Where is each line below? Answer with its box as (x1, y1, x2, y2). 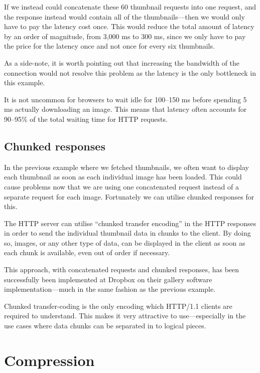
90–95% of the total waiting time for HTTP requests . (4, 113, 168, 124)
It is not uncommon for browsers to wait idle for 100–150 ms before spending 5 (4, 94, 247, 104)
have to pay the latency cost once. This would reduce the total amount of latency (4, 21, 254, 32)
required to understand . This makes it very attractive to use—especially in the (4, 310, 246, 321)
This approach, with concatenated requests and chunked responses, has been (4, 264, 239, 275)
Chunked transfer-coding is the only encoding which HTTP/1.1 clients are (4, 300, 232, 311)
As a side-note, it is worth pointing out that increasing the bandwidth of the (4, 57, 240, 68)
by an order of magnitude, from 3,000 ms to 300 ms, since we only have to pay (4, 31, 246, 41)
